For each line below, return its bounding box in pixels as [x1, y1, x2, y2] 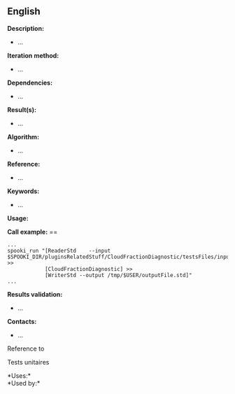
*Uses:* [7, 371, 31, 380]
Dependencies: [7, 78, 53, 87]
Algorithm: [7, 132, 40, 141]
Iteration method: [7, 51, 59, 59]
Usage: [7, 213, 29, 223]
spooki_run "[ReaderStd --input [7, 247, 111, 254]
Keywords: [7, 187, 40, 195]
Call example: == [7, 227, 58, 236]
